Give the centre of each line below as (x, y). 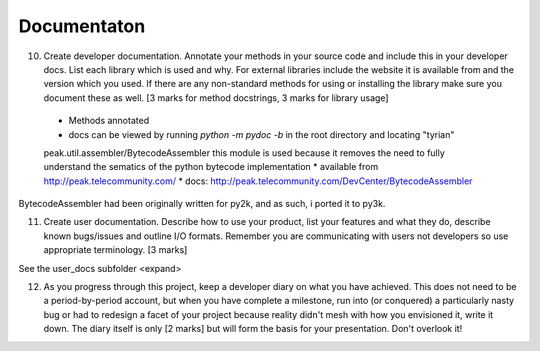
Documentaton (82, 26)
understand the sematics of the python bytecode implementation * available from (211, 167)
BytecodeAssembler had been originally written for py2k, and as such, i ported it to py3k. (202, 204)
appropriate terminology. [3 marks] (115, 250)
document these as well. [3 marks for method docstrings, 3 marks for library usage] (216, 97)
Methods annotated (109, 121)
